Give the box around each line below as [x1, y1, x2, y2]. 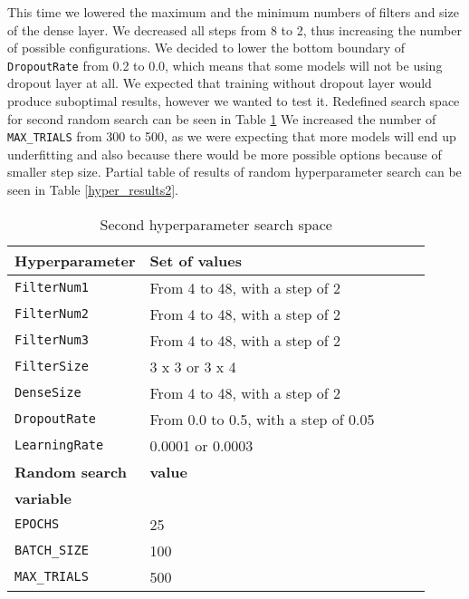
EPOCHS [14, 517, 60, 532]
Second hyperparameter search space [100, 213, 332, 235]
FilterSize [14, 359, 89, 374]
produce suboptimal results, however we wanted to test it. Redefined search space [7, 92, 460, 111]
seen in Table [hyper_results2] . [7, 180, 178, 199]
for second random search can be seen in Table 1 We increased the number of [7, 109, 436, 128]
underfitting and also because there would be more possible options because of [7, 144, 442, 163]
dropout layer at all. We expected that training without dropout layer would [7, 73, 432, 92]
